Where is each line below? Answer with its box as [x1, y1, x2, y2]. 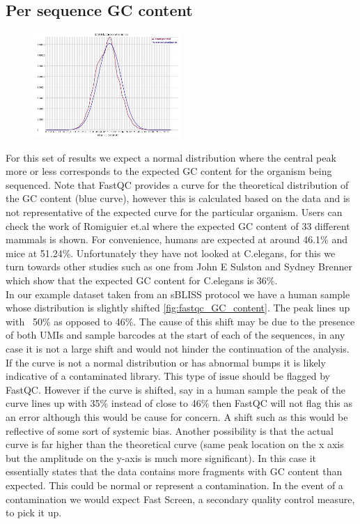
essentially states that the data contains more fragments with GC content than [6, 464, 343, 479]
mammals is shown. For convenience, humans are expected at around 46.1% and [6, 232, 347, 247]
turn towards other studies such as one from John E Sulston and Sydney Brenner [6, 259, 352, 274]
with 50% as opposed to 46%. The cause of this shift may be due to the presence [6, 314, 355, 328]
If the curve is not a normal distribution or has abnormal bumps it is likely [6, 355, 326, 369]
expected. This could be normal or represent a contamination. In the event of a [6, 477, 343, 492]
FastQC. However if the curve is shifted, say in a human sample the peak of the [6, 382, 345, 396]
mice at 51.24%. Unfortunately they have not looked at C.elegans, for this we [6, 245, 336, 260]
